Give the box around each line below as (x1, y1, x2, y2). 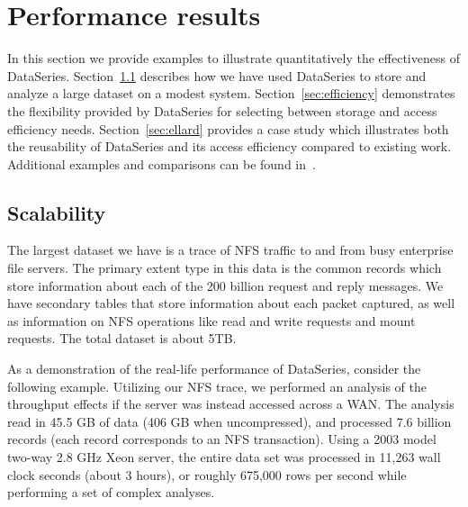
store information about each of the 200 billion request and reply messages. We (7, 276, 444, 294)
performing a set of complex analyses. (7, 483, 215, 502)
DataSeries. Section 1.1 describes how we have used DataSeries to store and (7, 66, 427, 85)
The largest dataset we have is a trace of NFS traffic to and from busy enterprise (7, 240, 454, 259)
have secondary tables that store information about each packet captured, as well (7, 294, 455, 312)
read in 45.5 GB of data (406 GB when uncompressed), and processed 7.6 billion (7, 412, 452, 430)
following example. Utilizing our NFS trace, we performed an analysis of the (7, 376, 427, 395)
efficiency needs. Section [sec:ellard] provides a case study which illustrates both (7, 119, 449, 138)
